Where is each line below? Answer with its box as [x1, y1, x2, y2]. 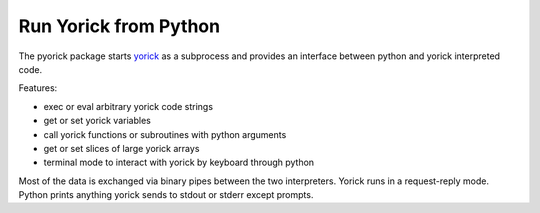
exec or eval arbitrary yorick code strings [43, 100, 214, 112]
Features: [18, 82, 58, 94]
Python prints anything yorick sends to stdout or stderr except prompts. [18, 189, 314, 201]
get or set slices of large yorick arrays [43, 142, 200, 154]
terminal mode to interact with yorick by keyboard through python [43, 156, 315, 169]
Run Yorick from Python [18, 15, 220, 37]
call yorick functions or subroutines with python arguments [43, 128, 287, 140]
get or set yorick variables [43, 115, 152, 127]
